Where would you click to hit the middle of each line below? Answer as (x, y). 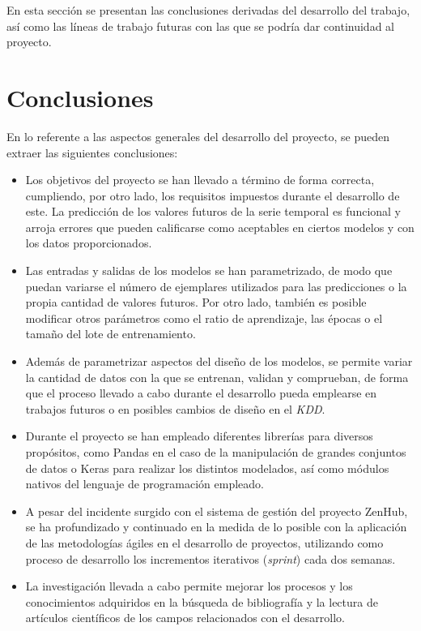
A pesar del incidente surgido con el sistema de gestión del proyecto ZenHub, (217, 511)
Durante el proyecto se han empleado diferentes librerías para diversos (199, 436)
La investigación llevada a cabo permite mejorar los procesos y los (189, 586)
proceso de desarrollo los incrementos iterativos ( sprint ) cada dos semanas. (210, 558)
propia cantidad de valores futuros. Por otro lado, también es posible (196, 302)
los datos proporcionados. (89, 243)
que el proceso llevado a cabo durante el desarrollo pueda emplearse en (201, 393)
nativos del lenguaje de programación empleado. (145, 484)
